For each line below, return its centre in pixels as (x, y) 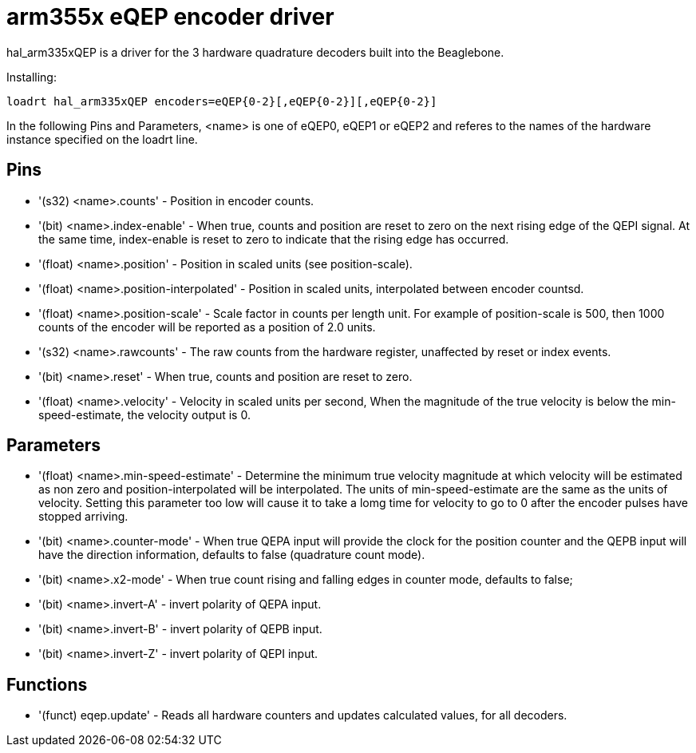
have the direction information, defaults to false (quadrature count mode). (232, 555)
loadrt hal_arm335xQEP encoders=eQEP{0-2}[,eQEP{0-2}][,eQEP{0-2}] (222, 101)
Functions (47, 684)
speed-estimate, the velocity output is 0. (144, 414)
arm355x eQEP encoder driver (170, 17)
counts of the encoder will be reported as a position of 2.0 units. (207, 327)
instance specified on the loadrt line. (102, 139)
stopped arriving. (83, 517)
